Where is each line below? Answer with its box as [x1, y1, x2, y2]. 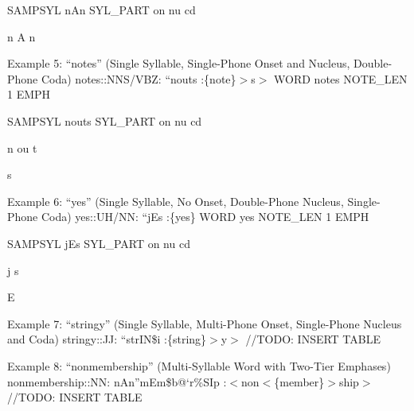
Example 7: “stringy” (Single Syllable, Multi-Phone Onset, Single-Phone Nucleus [7, 315, 402, 332]
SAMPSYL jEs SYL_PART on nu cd [7, 235, 190, 251]
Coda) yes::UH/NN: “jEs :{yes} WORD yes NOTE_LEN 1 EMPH [41, 208, 369, 225]
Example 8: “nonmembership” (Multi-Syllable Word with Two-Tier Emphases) [7, 357, 391, 374]
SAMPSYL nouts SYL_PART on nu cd [7, 112, 202, 129]
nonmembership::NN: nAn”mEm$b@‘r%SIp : [7, 373, 227, 390]
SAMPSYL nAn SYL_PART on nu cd [7, 2, 196, 17]
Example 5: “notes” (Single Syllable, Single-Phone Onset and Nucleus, [7, 55, 350, 72]
